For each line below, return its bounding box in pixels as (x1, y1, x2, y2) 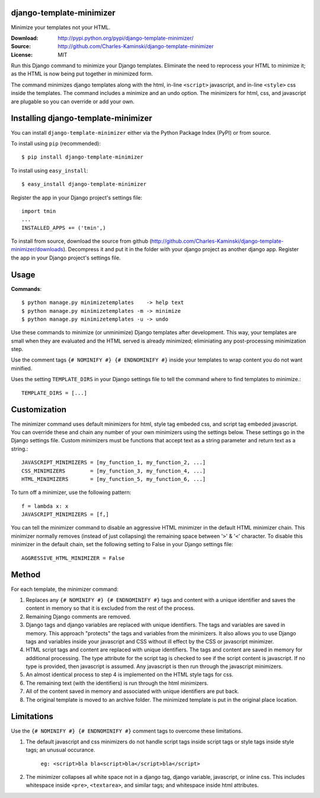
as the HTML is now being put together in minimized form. (11, 70, 153, 77)
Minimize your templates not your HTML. (11, 24, 111, 31)
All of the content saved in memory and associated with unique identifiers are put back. (25, 688, 239, 695)
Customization (11, 404, 67, 415)
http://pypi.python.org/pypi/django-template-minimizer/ (57, 34, 194, 42)
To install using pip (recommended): (11, 140, 101, 147)
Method (11, 570, 41, 580)
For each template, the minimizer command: (11, 585, 119, 593)
